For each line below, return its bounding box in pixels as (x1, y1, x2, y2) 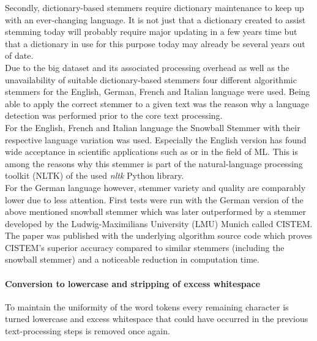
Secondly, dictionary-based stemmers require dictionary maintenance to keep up (5, 1, 304, 13)
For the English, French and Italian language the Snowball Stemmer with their (5, 121, 300, 133)
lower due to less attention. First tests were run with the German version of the (5, 193, 304, 206)
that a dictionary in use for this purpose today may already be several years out (5, 37, 305, 50)
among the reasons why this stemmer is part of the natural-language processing (5, 157, 303, 170)
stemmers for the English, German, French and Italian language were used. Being (5, 85, 310, 98)
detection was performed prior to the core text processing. (5, 109, 223, 122)
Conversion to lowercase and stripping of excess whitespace (5, 277, 261, 290)
